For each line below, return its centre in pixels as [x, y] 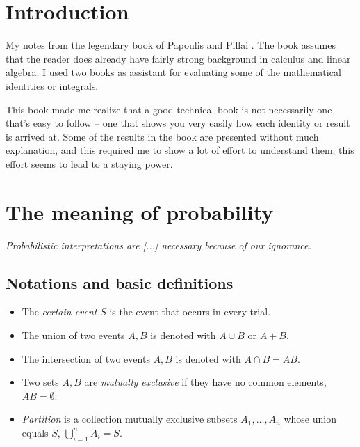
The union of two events [73, 335]
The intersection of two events [86, 358]
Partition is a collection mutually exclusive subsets [130, 419]
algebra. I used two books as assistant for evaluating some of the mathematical [173, 72]
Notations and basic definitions [120, 282]
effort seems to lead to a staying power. [89, 163]
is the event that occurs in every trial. [190, 312]
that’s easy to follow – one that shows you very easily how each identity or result [178, 123]
